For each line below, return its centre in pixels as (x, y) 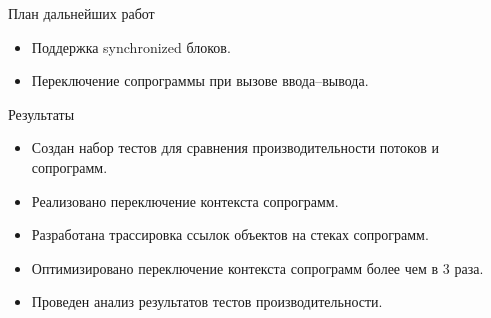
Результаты (41, 113)
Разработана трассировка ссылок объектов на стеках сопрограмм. (230, 234)
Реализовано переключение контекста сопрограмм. (185, 200)
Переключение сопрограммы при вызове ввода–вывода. (200, 80)
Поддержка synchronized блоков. (131, 46)
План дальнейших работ (81, 13)
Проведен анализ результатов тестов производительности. (207, 301)
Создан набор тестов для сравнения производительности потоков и (235, 147)
